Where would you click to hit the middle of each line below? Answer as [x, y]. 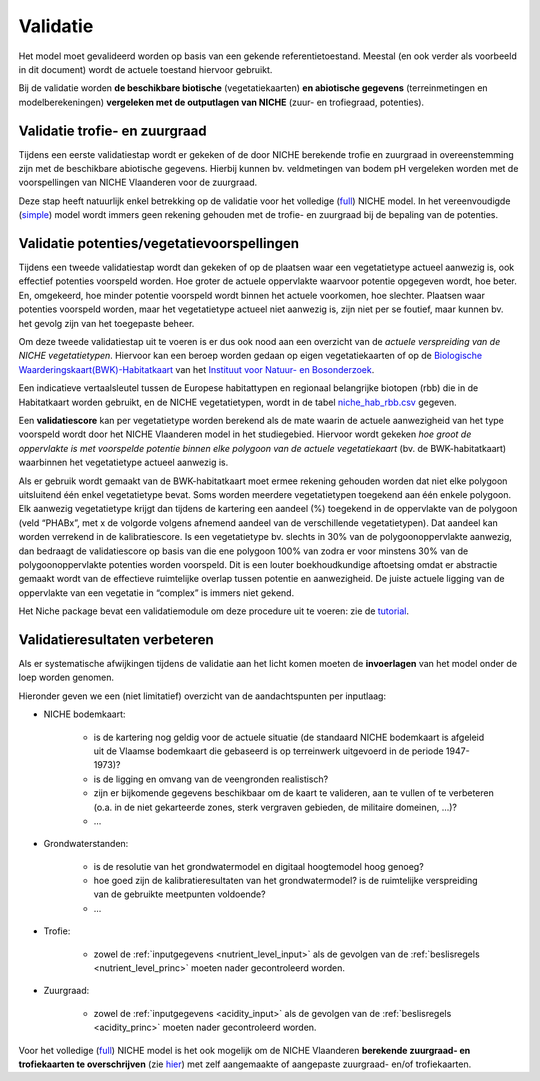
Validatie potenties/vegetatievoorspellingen [159, 243]
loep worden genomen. [66, 677]
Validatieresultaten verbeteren [116, 639]
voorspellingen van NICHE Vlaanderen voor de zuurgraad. [138, 182]
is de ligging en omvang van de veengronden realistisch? [211, 779]
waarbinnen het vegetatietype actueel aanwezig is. [123, 462]
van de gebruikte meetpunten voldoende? [179, 894]
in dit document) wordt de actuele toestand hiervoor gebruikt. [145, 69]
